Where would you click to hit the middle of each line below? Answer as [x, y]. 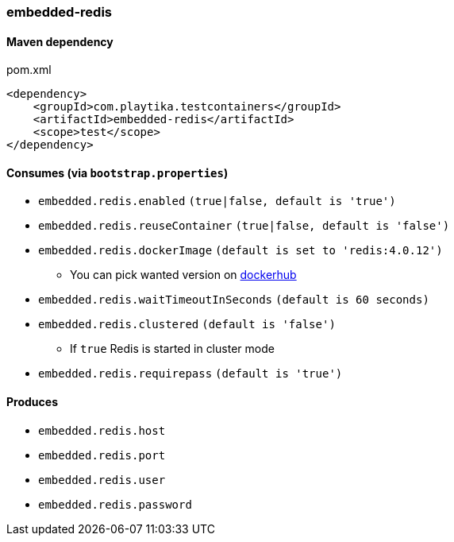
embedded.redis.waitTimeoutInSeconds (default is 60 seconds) [234, 300]
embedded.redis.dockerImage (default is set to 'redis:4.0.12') [240, 251]
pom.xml [29, 70]
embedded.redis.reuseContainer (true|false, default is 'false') [244, 226]
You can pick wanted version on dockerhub [183, 275]
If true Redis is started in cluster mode [172, 349]
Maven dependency [60, 41]
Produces [32, 402]
